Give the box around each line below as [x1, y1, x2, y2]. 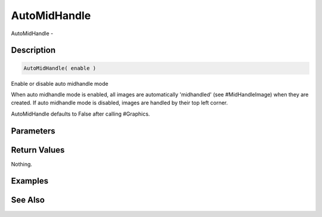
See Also [11, 195, 45, 205]
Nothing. [11, 160, 33, 168]
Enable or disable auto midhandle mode [11, 80, 109, 87]
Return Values [11, 145, 65, 155]
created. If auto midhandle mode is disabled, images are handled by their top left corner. [11, 99, 228, 107]
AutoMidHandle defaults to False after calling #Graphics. [11, 110, 150, 117]
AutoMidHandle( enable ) [23, 64, 97, 72]
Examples [11, 176, 49, 186]
